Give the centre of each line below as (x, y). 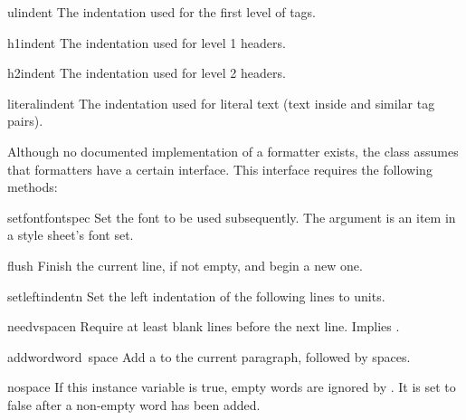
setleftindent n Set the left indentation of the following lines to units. (196, 296)
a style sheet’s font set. (71, 235)
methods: (33, 187)
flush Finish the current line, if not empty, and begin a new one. (185, 265)
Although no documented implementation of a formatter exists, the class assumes (233, 151)
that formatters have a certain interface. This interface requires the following (220, 169)
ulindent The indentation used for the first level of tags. (162, 12)
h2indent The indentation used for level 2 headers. (147, 73)
